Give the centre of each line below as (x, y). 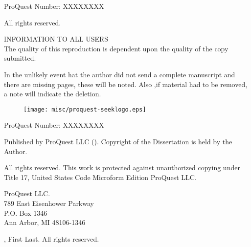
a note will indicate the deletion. (53, 94)
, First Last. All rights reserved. (52, 238)
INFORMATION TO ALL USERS (56, 39)
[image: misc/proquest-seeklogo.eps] (85, 109)
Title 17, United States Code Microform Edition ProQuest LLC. (100, 177)
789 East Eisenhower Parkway (49, 203)
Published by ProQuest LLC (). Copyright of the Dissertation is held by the (118, 141)
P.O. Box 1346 (26, 213)
